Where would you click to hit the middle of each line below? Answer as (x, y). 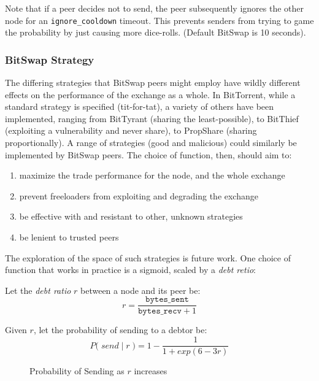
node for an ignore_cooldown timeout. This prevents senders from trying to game (159, 20)
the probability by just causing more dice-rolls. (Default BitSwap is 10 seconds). (156, 32)
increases (151, 371)
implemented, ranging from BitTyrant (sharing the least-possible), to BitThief (152, 118)
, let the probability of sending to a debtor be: (120, 330)
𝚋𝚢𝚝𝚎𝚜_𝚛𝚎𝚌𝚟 (160, 311)
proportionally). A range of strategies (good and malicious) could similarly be (151, 143)
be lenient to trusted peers (69, 237)
